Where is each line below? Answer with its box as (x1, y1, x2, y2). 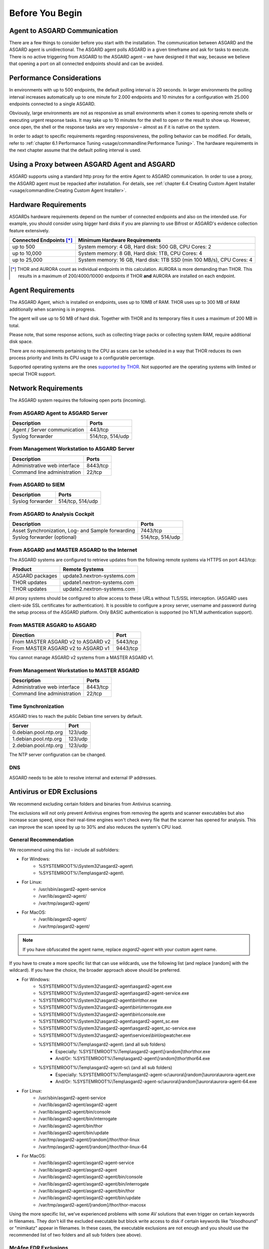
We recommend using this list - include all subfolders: (9, 847, 120, 853)
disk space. (9, 339, 33, 345)
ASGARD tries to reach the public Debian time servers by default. (9, 713, 143, 719)
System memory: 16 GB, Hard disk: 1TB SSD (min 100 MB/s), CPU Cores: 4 (78, 256, 253, 263)
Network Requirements (9, 384, 83, 392)
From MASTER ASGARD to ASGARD (9, 622, 97, 628)
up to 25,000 (12, 256, 42, 263)
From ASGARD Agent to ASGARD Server (9, 410, 108, 417)
